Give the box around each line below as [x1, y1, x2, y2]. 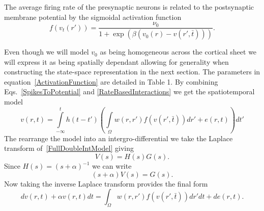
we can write [92, 161, 132, 171]
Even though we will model [4, 46, 89, 57]
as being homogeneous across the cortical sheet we [100, 46, 257, 57]
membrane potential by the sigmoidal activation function [4, 11, 182, 22]
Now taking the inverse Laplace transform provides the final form [4, 178, 208, 189]
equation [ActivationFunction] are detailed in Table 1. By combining [4, 76, 218, 87]
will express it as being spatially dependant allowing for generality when [4, 56, 229, 67]
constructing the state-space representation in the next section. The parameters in [4, 66, 260, 77]
